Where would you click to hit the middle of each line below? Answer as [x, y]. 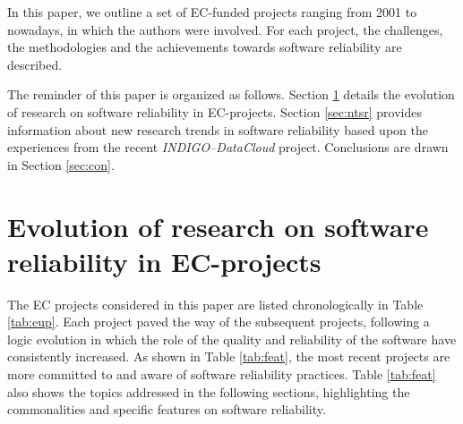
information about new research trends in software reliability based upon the [218, 129]
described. [35, 64]
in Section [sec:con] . [61, 164]
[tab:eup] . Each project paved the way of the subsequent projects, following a [219, 322]
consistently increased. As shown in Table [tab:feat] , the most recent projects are [229, 356]
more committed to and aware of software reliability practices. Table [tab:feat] [222, 374]
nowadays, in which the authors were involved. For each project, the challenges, [225, 29]
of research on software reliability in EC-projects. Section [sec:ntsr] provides [214, 111]
